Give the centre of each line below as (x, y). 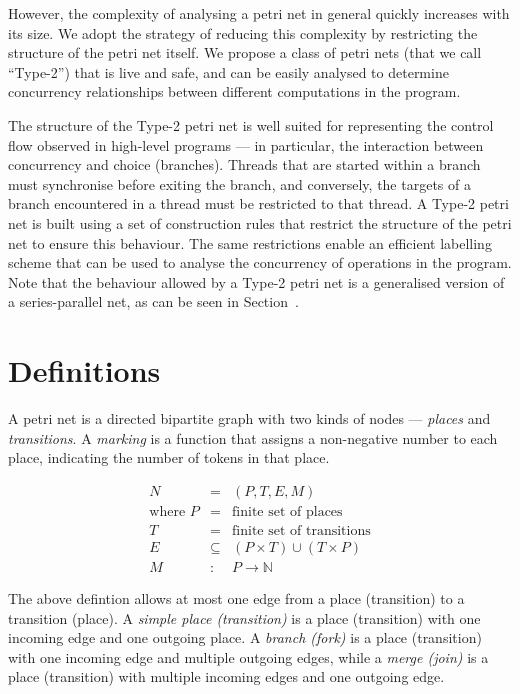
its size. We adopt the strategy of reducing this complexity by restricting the (243, 32)
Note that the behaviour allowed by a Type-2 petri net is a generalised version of (256, 281)
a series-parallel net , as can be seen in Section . (153, 301)
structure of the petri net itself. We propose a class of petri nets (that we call (245, 52)
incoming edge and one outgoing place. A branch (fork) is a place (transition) (245, 637)
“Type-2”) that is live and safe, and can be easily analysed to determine (228, 71)
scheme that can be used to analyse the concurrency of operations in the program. (260, 262)
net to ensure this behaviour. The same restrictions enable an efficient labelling (250, 242)
